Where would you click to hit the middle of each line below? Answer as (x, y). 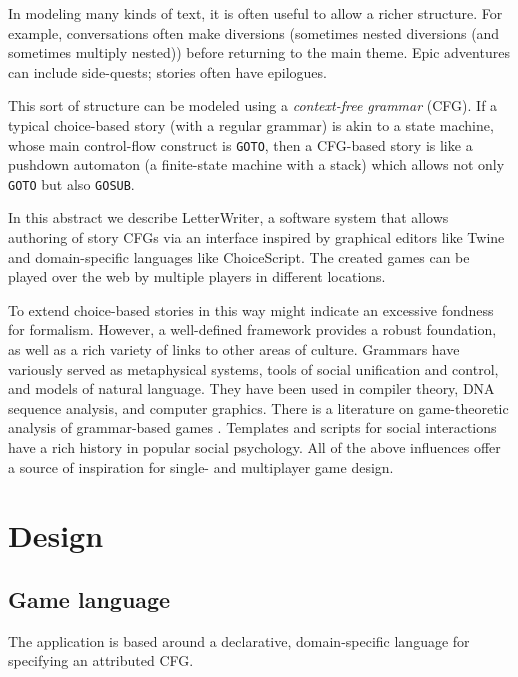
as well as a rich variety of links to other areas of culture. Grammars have (234, 349)
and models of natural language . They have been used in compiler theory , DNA (251, 388)
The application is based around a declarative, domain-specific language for (239, 640)
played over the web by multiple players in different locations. (197, 276)
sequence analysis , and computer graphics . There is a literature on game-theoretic (258, 407)
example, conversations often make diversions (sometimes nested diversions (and (254, 32)
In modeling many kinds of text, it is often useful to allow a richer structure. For (255, 13)
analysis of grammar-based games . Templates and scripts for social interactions (252, 427)
